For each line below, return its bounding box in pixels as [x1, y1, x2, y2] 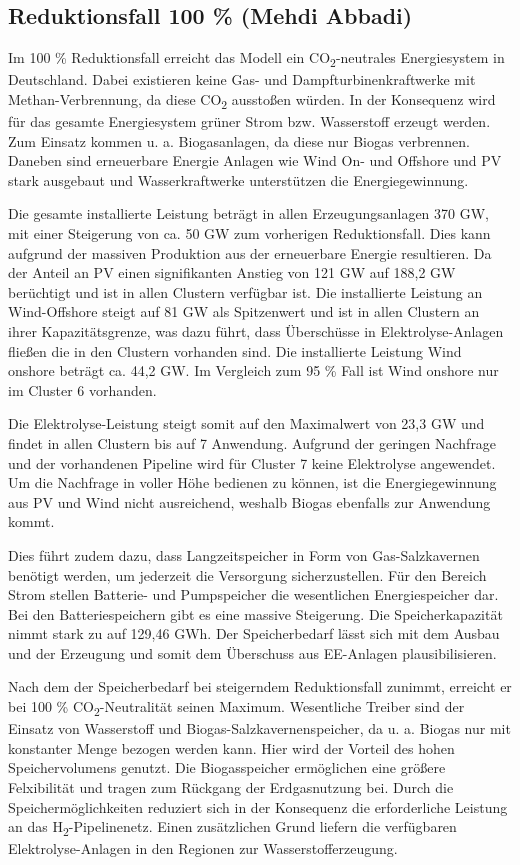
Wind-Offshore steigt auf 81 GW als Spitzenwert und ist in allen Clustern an [8, 301, 480, 322]
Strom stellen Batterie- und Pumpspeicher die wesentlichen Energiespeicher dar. [8, 584, 499, 605]
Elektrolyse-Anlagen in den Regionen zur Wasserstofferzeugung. [8, 838, 398, 859]
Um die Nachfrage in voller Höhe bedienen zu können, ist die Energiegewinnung [8, 472, 497, 493]
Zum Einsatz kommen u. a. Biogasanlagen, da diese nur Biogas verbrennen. [8, 130, 470, 151]
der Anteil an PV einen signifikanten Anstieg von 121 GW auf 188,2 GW [8, 262, 456, 283]
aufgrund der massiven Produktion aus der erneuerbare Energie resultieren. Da [8, 242, 492, 263]
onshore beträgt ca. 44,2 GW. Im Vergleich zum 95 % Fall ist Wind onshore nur [8, 360, 499, 381]
